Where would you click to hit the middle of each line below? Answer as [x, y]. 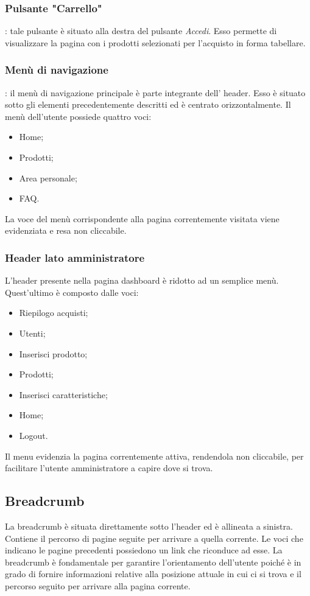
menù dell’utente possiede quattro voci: [78, 116]
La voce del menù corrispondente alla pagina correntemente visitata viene [142, 218]
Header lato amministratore [75, 257]
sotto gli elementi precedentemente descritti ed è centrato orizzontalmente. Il [148, 104]
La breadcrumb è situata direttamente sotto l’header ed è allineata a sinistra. [149, 526]
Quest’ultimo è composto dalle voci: [72, 292]
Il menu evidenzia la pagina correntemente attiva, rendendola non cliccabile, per [154, 456]
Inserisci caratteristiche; [63, 394]
